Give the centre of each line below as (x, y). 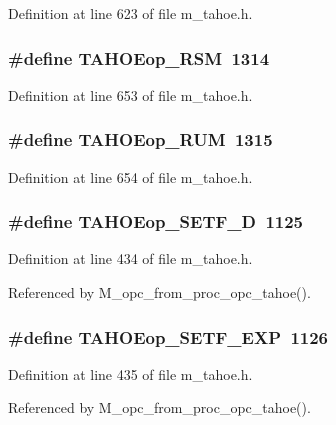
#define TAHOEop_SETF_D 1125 (156, 221)
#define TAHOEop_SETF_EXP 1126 (168, 336)
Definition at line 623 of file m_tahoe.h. (130, 13)
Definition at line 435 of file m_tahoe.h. (130, 373)
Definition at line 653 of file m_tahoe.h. (130, 94)
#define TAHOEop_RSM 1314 (139, 57)
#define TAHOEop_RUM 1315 (140, 139)
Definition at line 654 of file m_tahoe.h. (130, 176)
